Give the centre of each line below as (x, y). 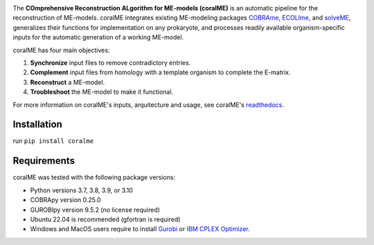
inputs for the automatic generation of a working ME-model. (98, 37)
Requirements (44, 161)
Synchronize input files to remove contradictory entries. (110, 62)
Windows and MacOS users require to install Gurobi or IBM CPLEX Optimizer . (140, 229)
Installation (37, 125)
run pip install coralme (53, 141)
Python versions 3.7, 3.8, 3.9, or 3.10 (81, 190)
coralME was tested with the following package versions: (94, 178)
